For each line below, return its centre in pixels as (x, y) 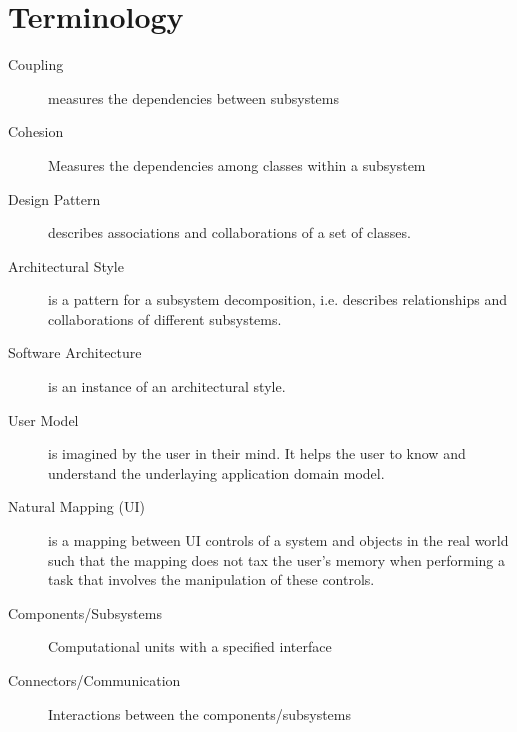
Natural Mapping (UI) (76, 506)
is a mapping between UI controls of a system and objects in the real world (278, 540)
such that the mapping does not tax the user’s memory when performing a (277, 559)
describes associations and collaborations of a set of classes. (229, 232)
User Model (43, 419)
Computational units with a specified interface (190, 646)
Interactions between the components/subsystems (200, 713)
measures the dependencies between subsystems (194, 97)
